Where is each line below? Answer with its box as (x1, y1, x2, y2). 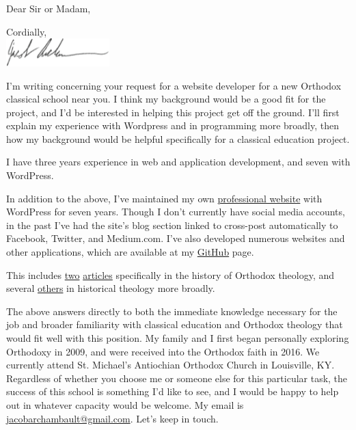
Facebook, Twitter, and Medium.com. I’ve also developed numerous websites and (6, 231, 345, 245)
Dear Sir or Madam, (6, 1, 91, 15)
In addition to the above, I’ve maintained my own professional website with (6, 191, 323, 205)
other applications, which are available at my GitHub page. (6, 245, 254, 259)
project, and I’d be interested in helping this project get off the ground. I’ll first (6, 105, 340, 119)
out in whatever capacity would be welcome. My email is (6, 397, 244, 412)
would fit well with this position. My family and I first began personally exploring (6, 331, 349, 345)
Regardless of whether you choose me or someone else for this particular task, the (6, 371, 348, 385)
